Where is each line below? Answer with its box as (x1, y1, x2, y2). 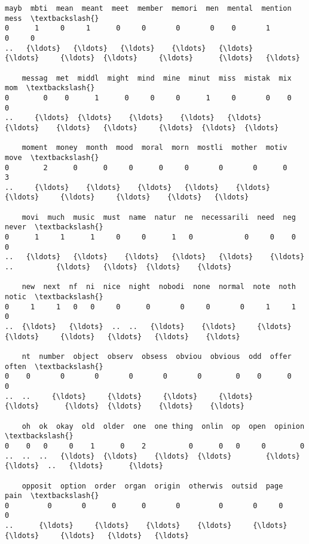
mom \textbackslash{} (5, 84, 95, 93)
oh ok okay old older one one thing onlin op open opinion (22, 422, 305, 431)
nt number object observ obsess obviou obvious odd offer (22, 352, 292, 361)
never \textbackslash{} (5, 223, 103, 232)
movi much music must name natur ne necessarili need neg (22, 213, 296, 222)
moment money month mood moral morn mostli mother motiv (22, 143, 287, 152)
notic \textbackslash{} (5, 293, 103, 302)
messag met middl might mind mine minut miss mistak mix (22, 73, 292, 82)
